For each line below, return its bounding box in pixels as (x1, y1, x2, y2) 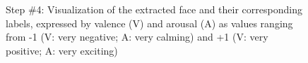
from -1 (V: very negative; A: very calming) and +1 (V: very (6, 29, 268, 44)
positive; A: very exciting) (6, 43, 118, 57)
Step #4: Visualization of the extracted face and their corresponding (6, 2, 302, 16)
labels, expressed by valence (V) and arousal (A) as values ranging (6, 15, 293, 30)
